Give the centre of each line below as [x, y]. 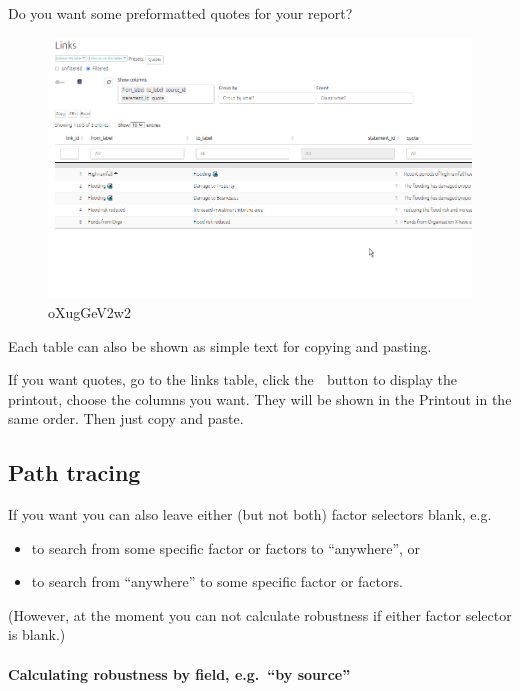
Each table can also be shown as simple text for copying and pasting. [220, 345]
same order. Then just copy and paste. [126, 418]
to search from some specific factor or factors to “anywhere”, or [226, 547]
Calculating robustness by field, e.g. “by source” [179, 673]
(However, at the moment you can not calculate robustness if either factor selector [260, 614]
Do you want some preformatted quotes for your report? [180, 13]
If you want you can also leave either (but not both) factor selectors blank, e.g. [250, 514]
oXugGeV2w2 [89, 311]
